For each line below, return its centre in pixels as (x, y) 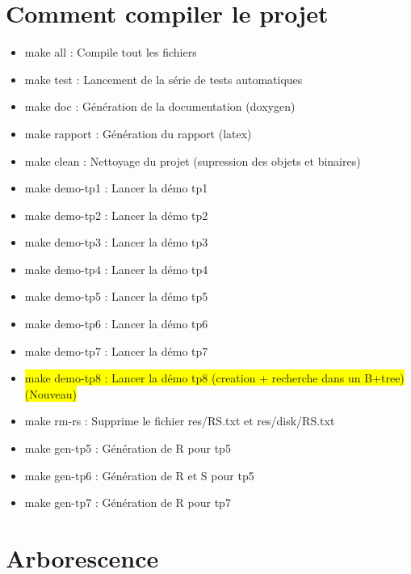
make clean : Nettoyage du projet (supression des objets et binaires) (193, 160)
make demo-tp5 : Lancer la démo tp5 (116, 296)
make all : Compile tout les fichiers (111, 52)
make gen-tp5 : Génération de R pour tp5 (128, 448)
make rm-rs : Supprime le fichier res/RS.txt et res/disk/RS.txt (180, 421)
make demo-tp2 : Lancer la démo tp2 (116, 215)
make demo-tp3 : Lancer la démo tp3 (116, 242)
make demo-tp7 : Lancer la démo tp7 (116, 350)
